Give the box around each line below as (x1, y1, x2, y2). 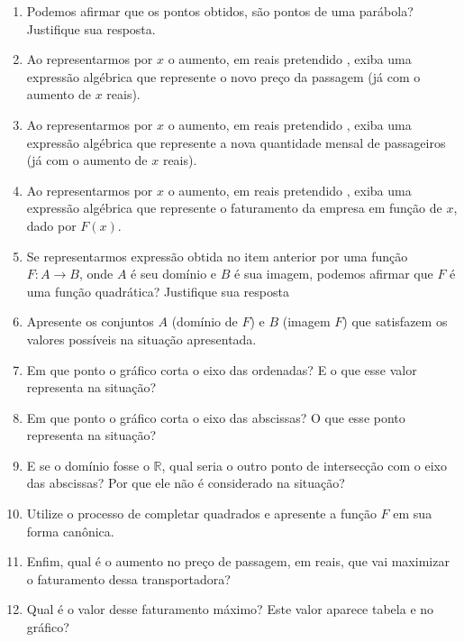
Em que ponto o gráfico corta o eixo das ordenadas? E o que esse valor (26, 360, 417, 379)
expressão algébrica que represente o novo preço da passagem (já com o (26, 67, 421, 86)
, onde (78, 264, 114, 283)
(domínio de (171, 312, 238, 331)
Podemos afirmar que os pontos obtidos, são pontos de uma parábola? (26, 2, 414, 20)
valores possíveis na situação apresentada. (26, 329, 257, 348)
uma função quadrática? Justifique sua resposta (26, 281, 289, 300)
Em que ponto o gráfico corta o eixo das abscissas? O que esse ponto (26, 408, 405, 426)
